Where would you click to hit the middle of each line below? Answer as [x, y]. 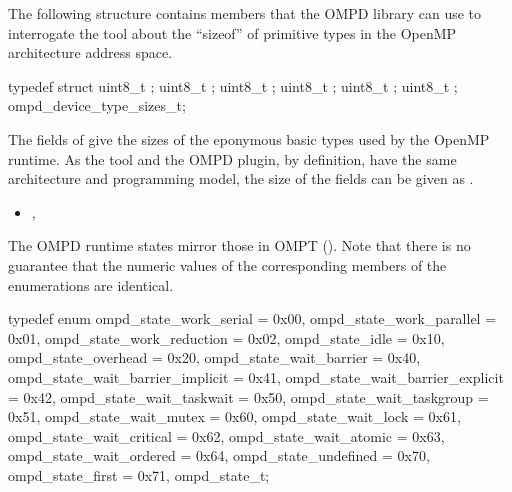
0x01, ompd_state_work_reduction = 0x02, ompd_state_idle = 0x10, [226, 337]
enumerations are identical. [91, 284]
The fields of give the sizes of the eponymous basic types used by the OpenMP [249, 138]
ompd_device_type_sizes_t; [97, 105]
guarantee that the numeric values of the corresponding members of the [227, 264]
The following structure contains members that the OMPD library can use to [245, 13]
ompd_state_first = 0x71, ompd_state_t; [139, 474]
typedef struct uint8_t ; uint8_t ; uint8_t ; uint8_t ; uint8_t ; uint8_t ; [233, 85]
